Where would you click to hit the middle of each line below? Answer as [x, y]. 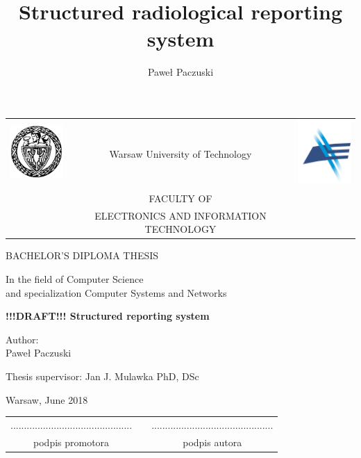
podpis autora [212, 442]
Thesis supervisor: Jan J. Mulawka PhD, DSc [102, 376]
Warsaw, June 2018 [47, 399]
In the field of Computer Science [75, 278]
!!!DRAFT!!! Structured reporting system [108, 316]
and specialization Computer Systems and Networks [116, 292]
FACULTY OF [180, 198]
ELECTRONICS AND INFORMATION [180, 215]
